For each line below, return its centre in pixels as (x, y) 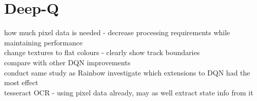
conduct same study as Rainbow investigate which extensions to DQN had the (127, 72)
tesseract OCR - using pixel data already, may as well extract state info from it (129, 92)
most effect (21, 82)
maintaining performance (43, 42)
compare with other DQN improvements (67, 62)
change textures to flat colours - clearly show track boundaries (102, 52)
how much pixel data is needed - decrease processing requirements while (117, 32)
